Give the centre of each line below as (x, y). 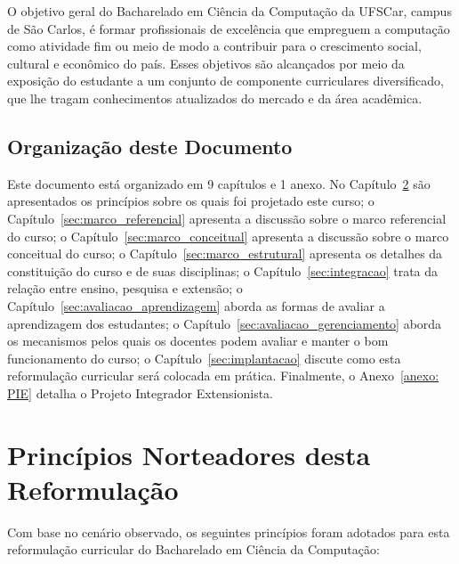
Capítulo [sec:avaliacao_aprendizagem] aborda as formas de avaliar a (196, 305)
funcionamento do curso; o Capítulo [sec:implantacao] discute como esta (204, 358)
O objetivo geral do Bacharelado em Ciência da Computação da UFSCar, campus (229, 11)
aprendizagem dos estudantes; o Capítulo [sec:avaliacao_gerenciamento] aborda (225, 323)
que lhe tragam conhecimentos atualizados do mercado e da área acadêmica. (215, 98)
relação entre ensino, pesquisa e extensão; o (125, 288)
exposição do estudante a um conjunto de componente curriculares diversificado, (225, 81)
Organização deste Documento (150, 146)
